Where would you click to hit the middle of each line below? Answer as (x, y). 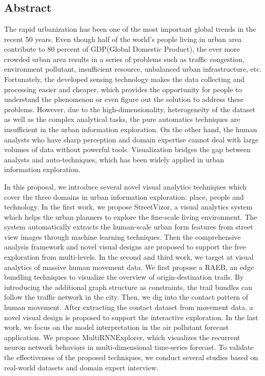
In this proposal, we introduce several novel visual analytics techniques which (126, 186)
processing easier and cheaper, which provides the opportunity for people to (123, 89)
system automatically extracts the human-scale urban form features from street (129, 227)
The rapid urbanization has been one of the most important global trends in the (130, 29)
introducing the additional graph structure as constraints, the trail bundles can (128, 287)
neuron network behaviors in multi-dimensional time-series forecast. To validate (129, 347)
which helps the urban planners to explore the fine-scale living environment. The (131, 216)
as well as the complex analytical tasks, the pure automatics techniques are (122, 119)
